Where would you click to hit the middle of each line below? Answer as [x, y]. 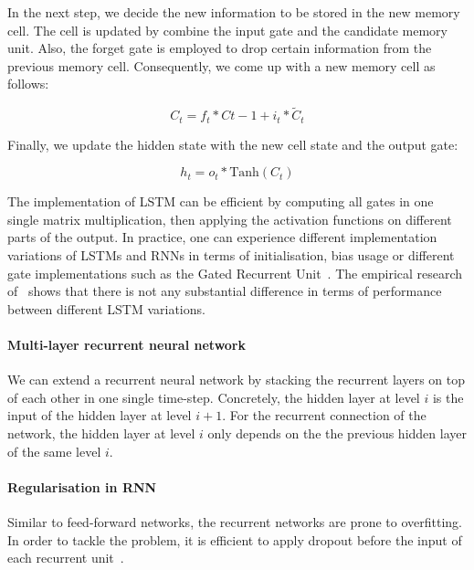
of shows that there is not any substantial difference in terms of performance [225, 291]
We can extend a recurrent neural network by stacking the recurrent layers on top [236, 380]
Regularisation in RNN [82, 486]
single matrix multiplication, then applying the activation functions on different [230, 219]
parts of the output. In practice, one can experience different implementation [222, 237]
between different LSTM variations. [106, 308]
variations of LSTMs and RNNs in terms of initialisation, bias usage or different [231, 255]
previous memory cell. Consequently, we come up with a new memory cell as [221, 65]
